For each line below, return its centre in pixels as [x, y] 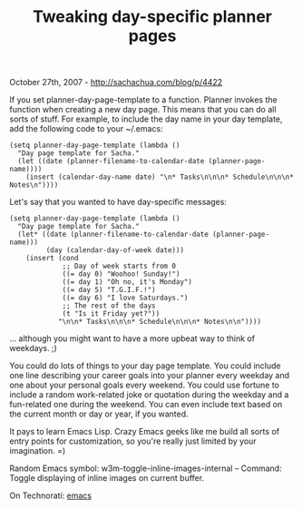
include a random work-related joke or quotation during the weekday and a [149, 395]
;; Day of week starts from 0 [119, 266]
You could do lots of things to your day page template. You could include [145, 366]
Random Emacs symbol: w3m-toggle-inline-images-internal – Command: [146, 468]
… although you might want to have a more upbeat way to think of [132, 338]
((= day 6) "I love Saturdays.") [125, 298]
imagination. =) [38, 451]
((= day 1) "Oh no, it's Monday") [127, 282]
